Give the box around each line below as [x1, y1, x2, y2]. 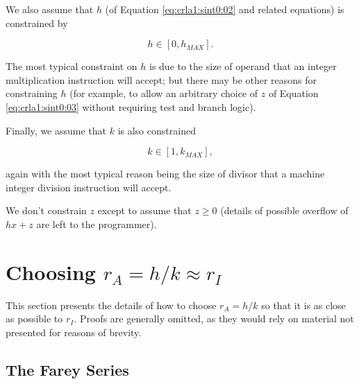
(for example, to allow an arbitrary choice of [69, 86, 258, 101]
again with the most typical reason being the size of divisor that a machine [6, 166, 325, 181]
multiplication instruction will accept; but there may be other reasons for [6, 72, 317, 87]
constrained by [6, 15, 68, 30]
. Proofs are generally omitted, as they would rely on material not [74, 311, 354, 326]
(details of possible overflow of [220, 203, 349, 218]
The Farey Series [6, 358, 129, 380]
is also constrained [117, 123, 196, 137]
